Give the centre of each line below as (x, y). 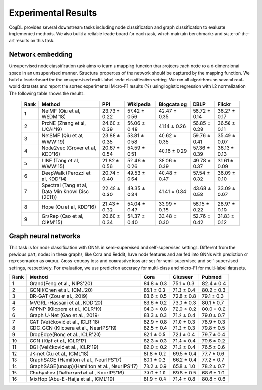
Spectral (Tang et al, (65, 185)
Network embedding (41, 55)
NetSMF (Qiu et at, (63, 136)
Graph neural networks (45, 236)
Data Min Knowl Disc (65, 192)
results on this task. (35, 41)
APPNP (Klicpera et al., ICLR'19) (65, 309)
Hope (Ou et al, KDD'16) (69, 207)
